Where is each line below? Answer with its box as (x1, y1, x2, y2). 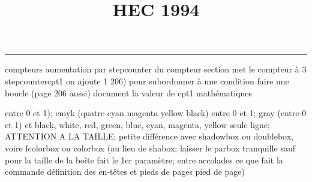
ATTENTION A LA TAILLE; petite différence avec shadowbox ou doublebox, (5, 130, 293, 142)
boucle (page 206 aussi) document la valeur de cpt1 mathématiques (5, 86, 253, 99)
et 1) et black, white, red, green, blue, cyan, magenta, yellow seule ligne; (5, 118, 270, 131)
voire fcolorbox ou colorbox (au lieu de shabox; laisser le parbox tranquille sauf (5, 141, 295, 154)
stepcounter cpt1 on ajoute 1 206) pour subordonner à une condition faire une (5, 74, 289, 87)
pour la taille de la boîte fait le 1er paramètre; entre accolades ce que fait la (5, 153, 283, 166)
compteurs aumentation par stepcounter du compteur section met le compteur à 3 (5, 63, 307, 75)
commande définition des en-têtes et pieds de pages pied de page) (5, 165, 245, 178)
